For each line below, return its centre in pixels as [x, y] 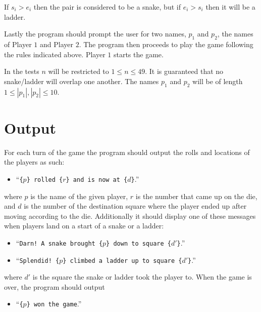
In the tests [22, 71]
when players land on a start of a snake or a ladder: [84, 226]
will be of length [218, 81]
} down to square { [139, 243]
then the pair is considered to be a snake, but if [107, 7]
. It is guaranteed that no [184, 71]
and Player [57, 44]
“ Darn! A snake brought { [59, 242]
